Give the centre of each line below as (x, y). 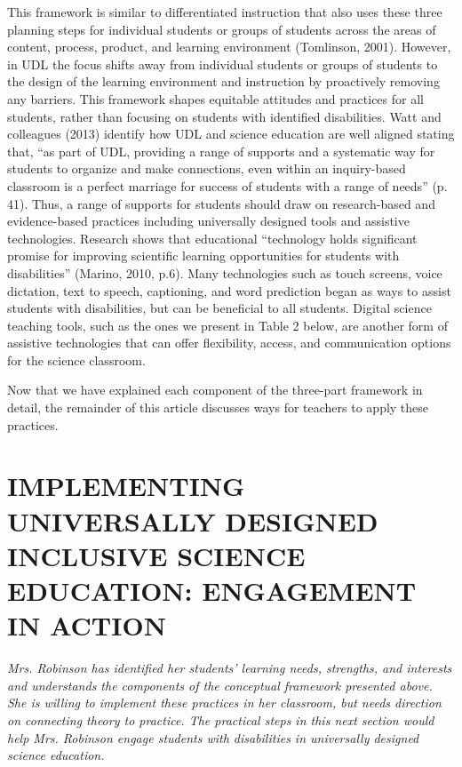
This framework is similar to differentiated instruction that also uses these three (225, 12)
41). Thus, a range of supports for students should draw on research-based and (221, 203)
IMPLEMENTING (126, 486)
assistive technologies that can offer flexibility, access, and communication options (229, 343)
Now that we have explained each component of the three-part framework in (215, 390)
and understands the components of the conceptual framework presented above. (220, 685)
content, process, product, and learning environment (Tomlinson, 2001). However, (229, 47)
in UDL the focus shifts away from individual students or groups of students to (223, 64)
